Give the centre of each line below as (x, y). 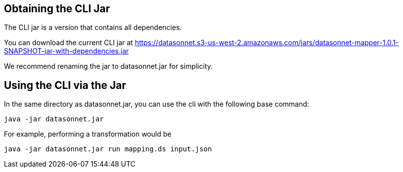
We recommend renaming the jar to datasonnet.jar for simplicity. (109, 66)
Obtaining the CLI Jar (57, 9)
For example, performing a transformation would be (88, 134)
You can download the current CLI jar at (69, 43)
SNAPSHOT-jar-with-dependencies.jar (67, 51)
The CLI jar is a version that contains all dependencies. (93, 28)
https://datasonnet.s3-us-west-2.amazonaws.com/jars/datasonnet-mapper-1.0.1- (267, 43)
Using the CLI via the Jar (65, 85)
